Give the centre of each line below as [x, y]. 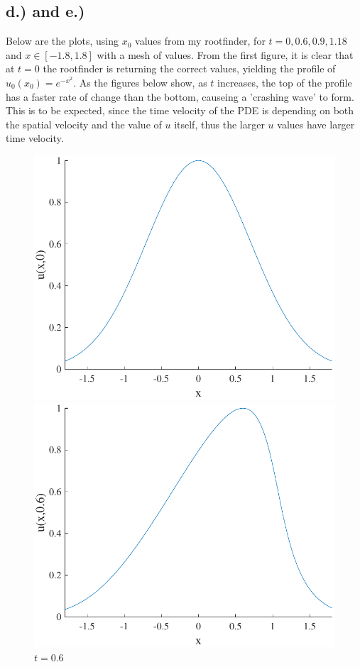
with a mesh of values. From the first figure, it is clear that [225, 54]
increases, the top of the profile [285, 82]
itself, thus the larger [219, 124]
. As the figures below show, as [140, 82]
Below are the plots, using [62, 41]
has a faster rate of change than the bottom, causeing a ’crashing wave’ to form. [180, 96]
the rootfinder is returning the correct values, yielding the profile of [189, 68]
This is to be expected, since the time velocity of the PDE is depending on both [180, 110]
